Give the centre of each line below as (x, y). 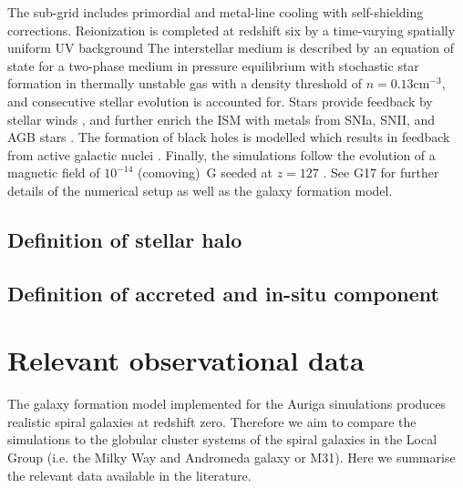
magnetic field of (54, 173)
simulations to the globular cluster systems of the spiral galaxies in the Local (222, 439)
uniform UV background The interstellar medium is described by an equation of (231, 48)
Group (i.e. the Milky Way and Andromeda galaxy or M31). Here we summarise (231, 457)
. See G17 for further (381, 173)
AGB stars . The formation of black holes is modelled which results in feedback (229, 137)
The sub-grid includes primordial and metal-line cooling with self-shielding (216, 12)
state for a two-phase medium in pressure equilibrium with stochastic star (213, 65)
